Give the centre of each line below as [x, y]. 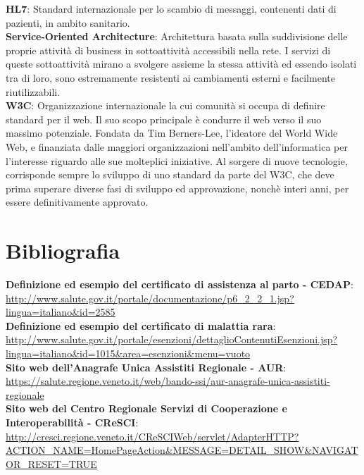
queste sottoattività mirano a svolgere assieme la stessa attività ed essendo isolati [181, 64]
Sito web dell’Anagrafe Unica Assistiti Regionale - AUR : [146, 367]
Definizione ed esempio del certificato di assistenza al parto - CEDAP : [180, 284]
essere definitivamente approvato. [77, 202]
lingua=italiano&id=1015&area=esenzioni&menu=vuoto [128, 353]
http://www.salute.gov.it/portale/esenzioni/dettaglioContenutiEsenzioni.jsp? [172, 339]
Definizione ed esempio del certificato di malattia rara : [141, 325]
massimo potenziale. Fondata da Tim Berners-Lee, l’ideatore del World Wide [172, 133]
